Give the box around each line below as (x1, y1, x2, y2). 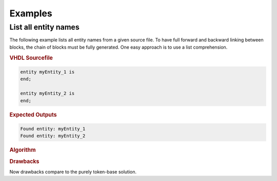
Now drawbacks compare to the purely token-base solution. (9, 169, 137, 175)
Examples (9, 8, 52, 19)
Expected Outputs (9, 111, 57, 118)
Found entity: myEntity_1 (20, 126, 86, 132)
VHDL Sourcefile (9, 54, 53, 61)
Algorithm (9, 146, 36, 153)
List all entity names (9, 22, 80, 32)
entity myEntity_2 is (20, 90, 75, 97)
